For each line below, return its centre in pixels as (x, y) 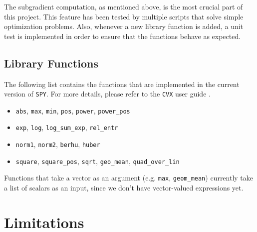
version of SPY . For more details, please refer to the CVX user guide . (107, 94)
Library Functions (51, 63)
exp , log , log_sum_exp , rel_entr (67, 127)
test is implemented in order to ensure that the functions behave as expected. (123, 36)
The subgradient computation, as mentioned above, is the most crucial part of (124, 6)
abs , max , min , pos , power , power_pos (73, 110)
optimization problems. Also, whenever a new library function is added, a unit (124, 26)
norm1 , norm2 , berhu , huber (58, 144)
